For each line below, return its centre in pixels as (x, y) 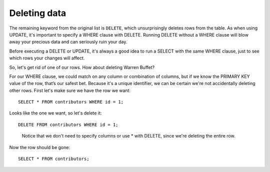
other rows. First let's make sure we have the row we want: (70, 90)
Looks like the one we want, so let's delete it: (55, 113)
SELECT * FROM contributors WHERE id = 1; (71, 102)
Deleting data (38, 13)
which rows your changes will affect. (47, 58)
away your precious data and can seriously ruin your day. (68, 42)
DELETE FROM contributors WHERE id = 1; (68, 124)
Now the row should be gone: (39, 147)
